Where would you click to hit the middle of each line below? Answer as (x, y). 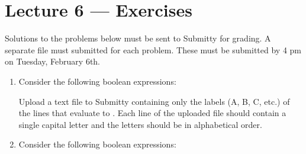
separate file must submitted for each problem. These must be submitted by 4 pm (153, 49)
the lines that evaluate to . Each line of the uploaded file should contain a (152, 113)
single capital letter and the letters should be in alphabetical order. (140, 124)
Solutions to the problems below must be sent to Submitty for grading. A (138, 38)
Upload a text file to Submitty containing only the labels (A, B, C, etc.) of (154, 101)
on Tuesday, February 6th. (52, 61)
